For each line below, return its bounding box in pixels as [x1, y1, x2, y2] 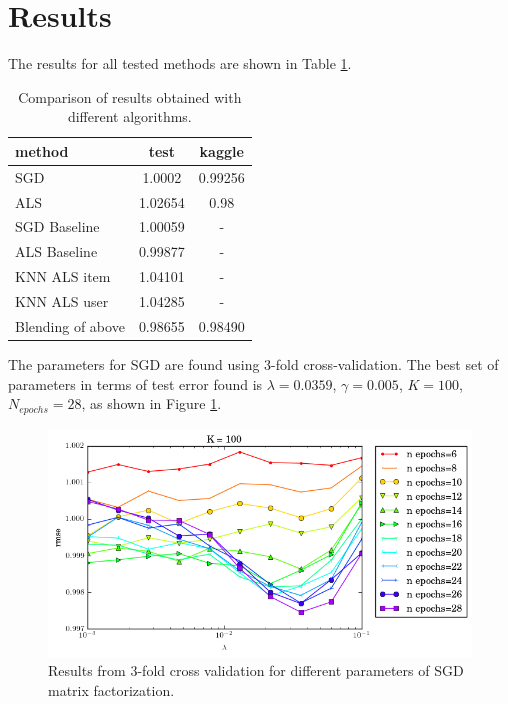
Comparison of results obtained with [18, 86, 242, 107]
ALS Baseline [15, 241, 98, 262]
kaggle [199, 140, 244, 161]
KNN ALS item [15, 266, 111, 287]
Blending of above [15, 315, 125, 336]
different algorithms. [67, 106, 192, 127]
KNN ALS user [15, 290, 109, 311]
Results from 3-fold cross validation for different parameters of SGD [48, 660, 464, 681]
